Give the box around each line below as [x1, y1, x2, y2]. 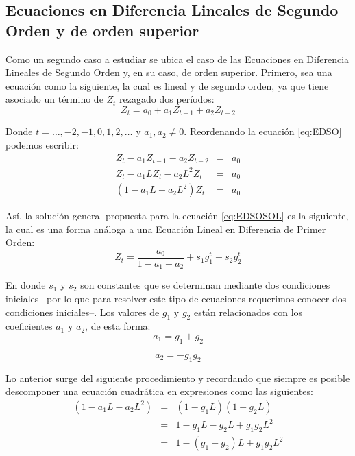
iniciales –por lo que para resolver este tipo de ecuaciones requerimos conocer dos [5, 291, 347, 305]
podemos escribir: [5, 138, 79, 152]
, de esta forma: [85, 319, 151, 333]
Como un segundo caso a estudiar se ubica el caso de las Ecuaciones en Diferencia [5, 51, 350, 66]
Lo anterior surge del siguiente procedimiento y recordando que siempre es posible [5, 370, 350, 385]
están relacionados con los [193, 304, 303, 319]
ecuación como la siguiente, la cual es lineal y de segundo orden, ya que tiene [5, 78, 329, 93]
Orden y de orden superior [5, 19, 199, 40]
